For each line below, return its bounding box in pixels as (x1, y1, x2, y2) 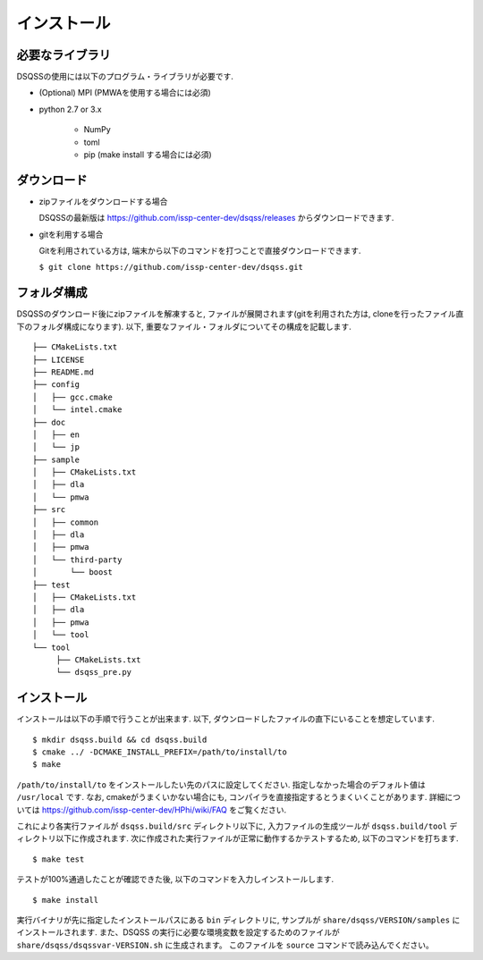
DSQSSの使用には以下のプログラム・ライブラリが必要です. (16, 72, 234, 82)
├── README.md (32, 366, 94, 377)
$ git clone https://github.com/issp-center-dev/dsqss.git (38, 262, 304, 273)
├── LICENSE (32, 354, 85, 365)
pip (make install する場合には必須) (83, 149, 212, 160)
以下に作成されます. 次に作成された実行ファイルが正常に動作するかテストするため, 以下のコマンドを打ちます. (55, 833, 459, 844)
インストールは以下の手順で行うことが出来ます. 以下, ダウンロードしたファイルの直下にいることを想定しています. (16, 713, 436, 724)
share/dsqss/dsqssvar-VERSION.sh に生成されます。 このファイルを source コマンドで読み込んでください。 (16, 939, 434, 950)
